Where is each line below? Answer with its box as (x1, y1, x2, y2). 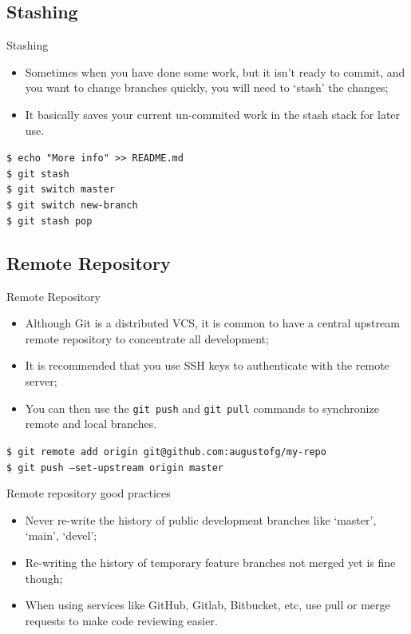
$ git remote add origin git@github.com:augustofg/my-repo (6, 446, 326, 458)
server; (25, 373, 57, 390)
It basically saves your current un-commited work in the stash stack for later (25, 105, 401, 122)
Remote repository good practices (6, 485, 171, 501)
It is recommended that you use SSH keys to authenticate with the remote (25, 357, 389, 374)
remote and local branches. (25, 415, 157, 432)
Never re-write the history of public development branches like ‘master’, (25, 511, 377, 528)
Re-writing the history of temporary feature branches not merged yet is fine (25, 553, 396, 570)
